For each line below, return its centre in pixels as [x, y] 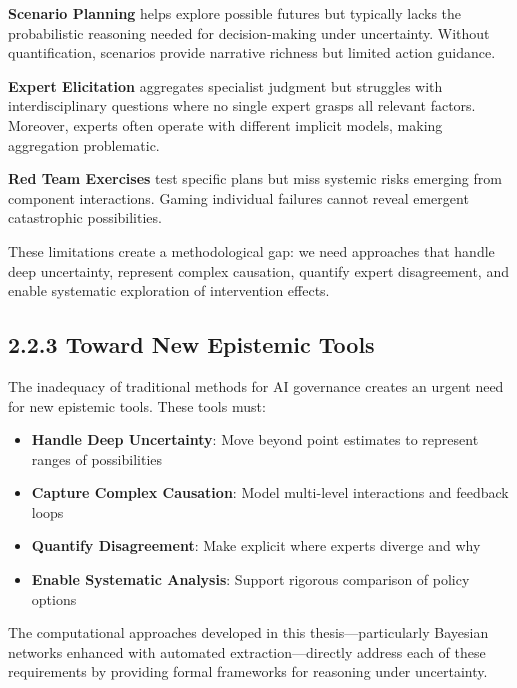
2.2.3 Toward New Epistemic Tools [191, 344]
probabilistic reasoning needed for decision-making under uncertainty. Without [249, 32]
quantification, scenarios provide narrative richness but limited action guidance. [252, 52]
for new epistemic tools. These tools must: [137, 405]
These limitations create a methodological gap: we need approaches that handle [251, 250]
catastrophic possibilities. [85, 217]
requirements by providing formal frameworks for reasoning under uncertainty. [248, 671]
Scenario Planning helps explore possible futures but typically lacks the [235, 13]
